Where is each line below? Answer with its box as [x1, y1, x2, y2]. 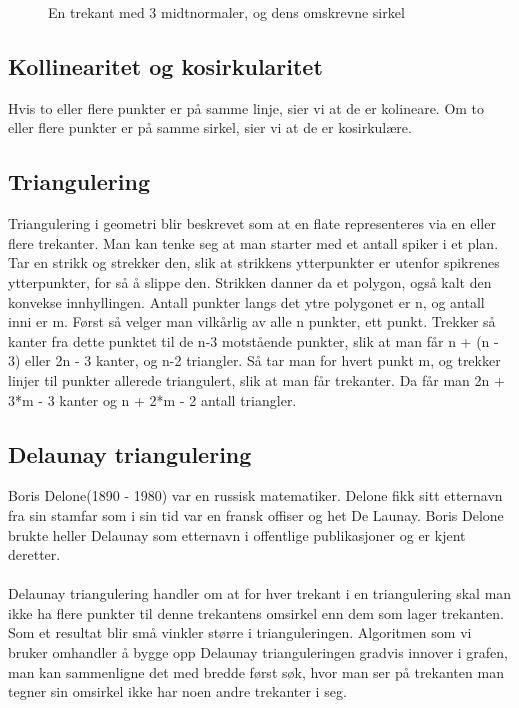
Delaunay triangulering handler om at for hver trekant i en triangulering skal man [8, 583, 512, 604]
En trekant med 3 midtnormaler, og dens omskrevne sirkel [48, 2, 405, 22]
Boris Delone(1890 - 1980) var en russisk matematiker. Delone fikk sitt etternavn [8, 485, 503, 506]
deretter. [8, 544, 61, 565]
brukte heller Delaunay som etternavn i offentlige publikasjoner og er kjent [8, 524, 466, 545]
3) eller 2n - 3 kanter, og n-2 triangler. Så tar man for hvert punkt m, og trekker [8, 350, 501, 371]
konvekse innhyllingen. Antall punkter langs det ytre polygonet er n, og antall [8, 291, 485, 312]
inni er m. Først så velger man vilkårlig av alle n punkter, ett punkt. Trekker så [8, 311, 496, 332]
